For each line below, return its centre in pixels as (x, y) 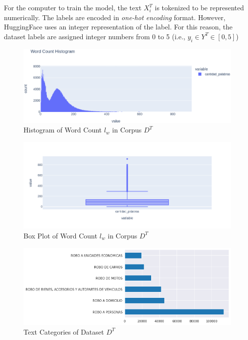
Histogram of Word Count (63, 130)
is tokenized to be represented (199, 7)
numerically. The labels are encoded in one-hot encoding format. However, (115, 17)
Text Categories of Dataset (64, 331)
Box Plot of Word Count (60, 235)
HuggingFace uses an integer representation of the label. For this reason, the (118, 27)
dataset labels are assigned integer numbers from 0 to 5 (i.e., (95, 36)
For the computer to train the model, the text (73, 7)
